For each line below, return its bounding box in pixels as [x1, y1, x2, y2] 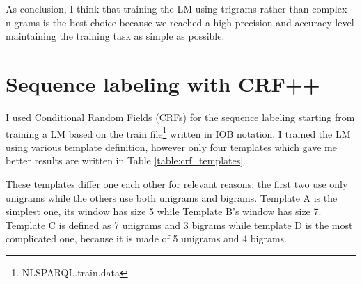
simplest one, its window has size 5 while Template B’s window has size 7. [6, 204, 322, 219]
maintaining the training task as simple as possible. [6, 29, 225, 43]
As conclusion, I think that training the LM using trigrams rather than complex [6, 1, 347, 15]
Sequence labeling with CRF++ [6, 69, 320, 97]
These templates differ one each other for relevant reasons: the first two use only [6, 176, 348, 191]
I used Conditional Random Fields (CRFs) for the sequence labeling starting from [6, 109, 355, 124]
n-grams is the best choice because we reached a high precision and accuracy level [6, 15, 354, 29]
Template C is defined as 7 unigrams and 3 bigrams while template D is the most [6, 217, 353, 232]
